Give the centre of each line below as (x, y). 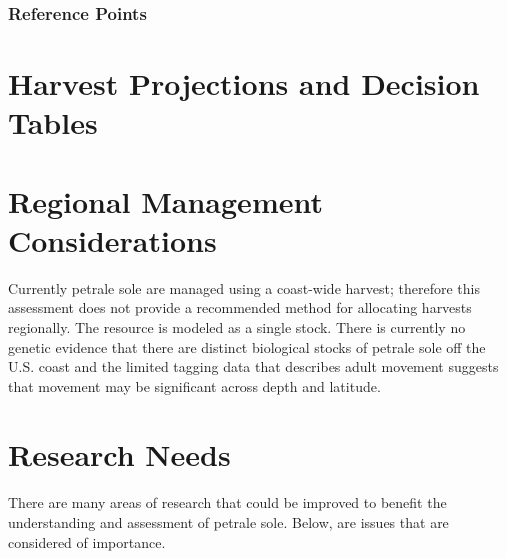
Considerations (112, 239)
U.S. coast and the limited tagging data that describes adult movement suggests (253, 366)
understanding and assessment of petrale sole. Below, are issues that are (228, 522)
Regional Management (165, 200)
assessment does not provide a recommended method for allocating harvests (240, 307)
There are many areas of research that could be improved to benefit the (227, 502)
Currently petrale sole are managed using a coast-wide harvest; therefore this (244, 287)
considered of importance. (87, 541)
